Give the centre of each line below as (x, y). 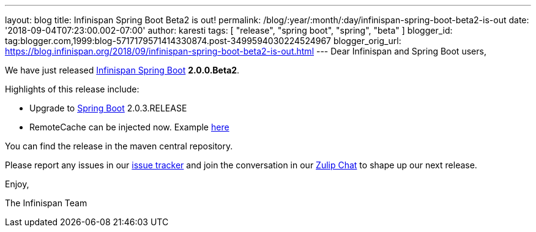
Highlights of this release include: (72, 89)
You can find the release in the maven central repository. (119, 146)
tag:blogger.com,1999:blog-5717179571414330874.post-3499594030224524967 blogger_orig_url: (203, 41)
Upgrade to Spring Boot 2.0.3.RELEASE (108, 108)
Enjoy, (17, 184)
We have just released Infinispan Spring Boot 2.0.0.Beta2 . (122, 70)
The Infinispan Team (46, 203)
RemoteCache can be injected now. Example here (129, 127)
